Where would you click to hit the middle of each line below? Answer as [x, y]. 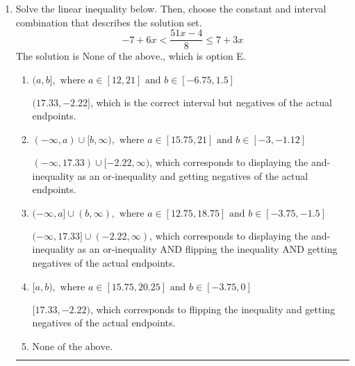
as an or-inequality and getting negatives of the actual [193, 175]
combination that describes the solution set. [109, 22]
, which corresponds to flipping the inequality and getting [213, 309]
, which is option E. [204, 56]
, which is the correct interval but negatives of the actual [211, 102]
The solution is [47, 56]
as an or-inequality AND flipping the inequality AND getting [207, 249]
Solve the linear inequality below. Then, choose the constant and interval [171, 8]
